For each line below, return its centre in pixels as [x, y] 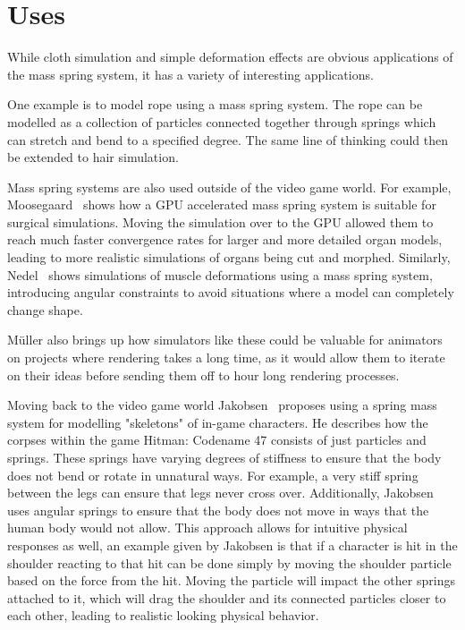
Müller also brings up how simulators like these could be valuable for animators [225, 340]
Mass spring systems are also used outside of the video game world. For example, [229, 187]
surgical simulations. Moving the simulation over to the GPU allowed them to [220, 221]
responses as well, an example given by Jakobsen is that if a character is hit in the [232, 545]
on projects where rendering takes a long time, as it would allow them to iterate [226, 358]
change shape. [45, 309]
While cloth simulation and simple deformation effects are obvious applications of [230, 57]
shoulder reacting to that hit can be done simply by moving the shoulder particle [229, 562]
